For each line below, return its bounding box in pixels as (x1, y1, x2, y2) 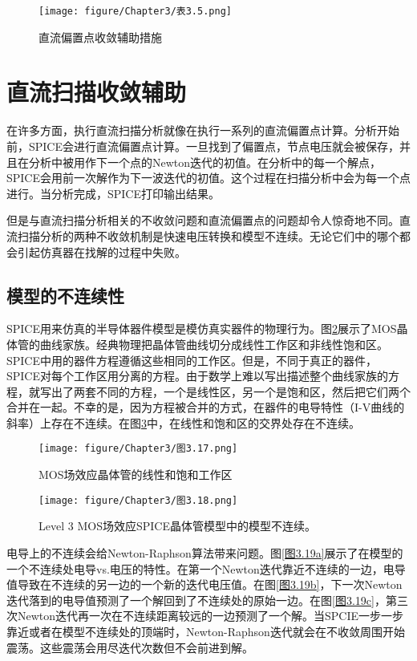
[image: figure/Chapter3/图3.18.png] (38, 494, 238, 506)
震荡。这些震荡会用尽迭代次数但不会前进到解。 (6, 639, 253, 655)
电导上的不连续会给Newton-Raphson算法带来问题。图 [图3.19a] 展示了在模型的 (6, 544, 403, 561)
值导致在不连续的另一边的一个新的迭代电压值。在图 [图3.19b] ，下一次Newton (6, 576, 403, 593)
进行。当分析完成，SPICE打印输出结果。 (6, 185, 221, 201)
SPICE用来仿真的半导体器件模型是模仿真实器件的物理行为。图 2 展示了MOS (6, 320, 397, 337)
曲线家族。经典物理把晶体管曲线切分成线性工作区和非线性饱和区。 (39, 335, 388, 352)
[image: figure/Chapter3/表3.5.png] (38, 6, 232, 17)
